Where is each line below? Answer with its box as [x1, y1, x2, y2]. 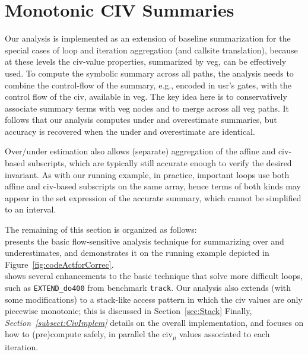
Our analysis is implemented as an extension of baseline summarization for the [5, 32, 291, 45]
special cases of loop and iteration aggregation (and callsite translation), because [5, 43, 298, 56]
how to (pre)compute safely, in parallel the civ [5, 328, 173, 340]
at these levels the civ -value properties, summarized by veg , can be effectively [5, 55, 287, 68]
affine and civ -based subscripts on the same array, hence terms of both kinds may [5, 180, 301, 192]
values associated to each [179, 328, 270, 340]
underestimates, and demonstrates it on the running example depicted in [5, 246, 269, 259]
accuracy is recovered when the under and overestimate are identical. [5, 125, 255, 137]
